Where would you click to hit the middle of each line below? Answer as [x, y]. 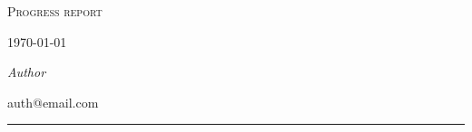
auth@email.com [53, 102]
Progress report [55, 11]
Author [27, 72]
